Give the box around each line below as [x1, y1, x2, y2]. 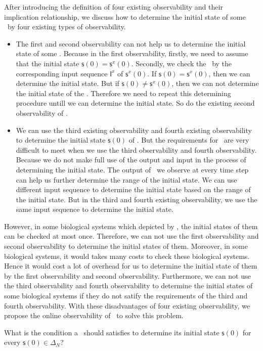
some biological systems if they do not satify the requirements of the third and [4, 290, 248, 301]
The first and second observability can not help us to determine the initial [16, 38, 246, 49]
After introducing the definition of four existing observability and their [4, 2, 223, 12]
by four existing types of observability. [7, 21, 126, 32]
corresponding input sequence [16, 68, 108, 78]
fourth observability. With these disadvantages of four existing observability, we [4, 300, 250, 311]
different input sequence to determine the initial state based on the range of [16, 184, 251, 195]
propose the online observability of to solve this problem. [4, 310, 184, 321]
